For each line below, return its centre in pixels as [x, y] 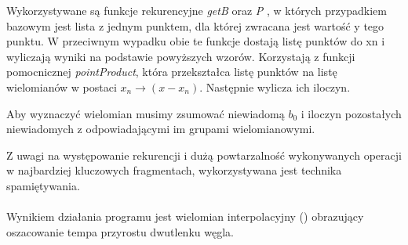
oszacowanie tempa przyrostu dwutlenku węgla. [120, 231]
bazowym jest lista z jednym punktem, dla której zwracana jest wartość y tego [195, 25]
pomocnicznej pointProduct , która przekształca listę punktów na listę [172, 72]
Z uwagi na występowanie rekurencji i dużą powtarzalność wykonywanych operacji [204, 155]
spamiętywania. [43, 185]
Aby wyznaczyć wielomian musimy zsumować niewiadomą [146, 113]
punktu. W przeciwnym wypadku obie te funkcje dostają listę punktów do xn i [196, 41]
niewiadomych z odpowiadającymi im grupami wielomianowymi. [161, 129]
